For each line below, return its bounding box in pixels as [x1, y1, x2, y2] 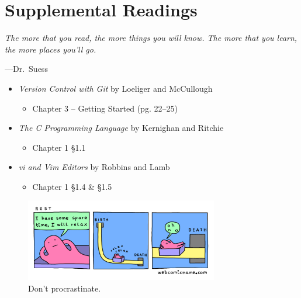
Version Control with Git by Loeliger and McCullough [18, 82, 213, 94]
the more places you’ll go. [5, 43, 96, 55]
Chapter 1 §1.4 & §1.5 [32, 180, 112, 192]
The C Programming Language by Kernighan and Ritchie [18, 122, 224, 134]
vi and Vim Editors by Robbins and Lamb [18, 161, 170, 173]
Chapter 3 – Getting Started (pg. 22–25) [32, 102, 178, 114]
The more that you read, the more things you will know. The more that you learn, [5, 32, 297, 44]
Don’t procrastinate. [28, 282, 101, 294]
